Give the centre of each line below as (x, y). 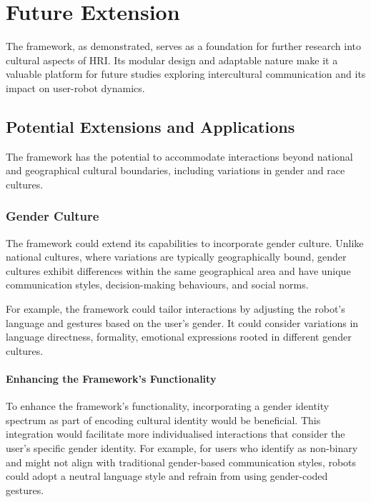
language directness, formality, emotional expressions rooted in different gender (179, 337)
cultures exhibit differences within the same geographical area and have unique (178, 270)
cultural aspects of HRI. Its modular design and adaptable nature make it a (172, 60)
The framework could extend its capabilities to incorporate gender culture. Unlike (185, 242)
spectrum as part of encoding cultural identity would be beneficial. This (163, 420)
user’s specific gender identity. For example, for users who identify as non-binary (182, 448)
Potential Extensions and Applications (150, 126)
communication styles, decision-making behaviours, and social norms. (157, 285)
